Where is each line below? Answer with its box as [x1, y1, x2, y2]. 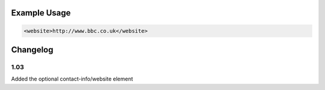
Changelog [11, 45, 54, 55]
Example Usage [11, 8, 71, 18]
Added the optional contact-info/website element [11, 75, 134, 83]
